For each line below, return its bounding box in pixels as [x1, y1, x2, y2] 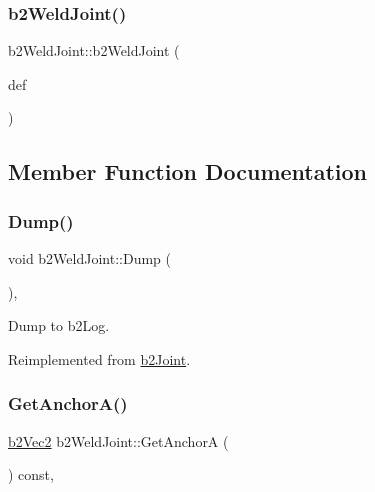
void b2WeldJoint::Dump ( [8, 248, 171, 268]
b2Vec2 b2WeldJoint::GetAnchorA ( [8, 430, 229, 451]
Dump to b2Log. [8, 315, 110, 336]
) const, [8, 464, 54, 485]
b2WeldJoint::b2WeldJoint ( [8, 40, 180, 61]
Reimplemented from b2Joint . [8, 348, 191, 369]
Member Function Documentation [8, 156, 368, 187]
